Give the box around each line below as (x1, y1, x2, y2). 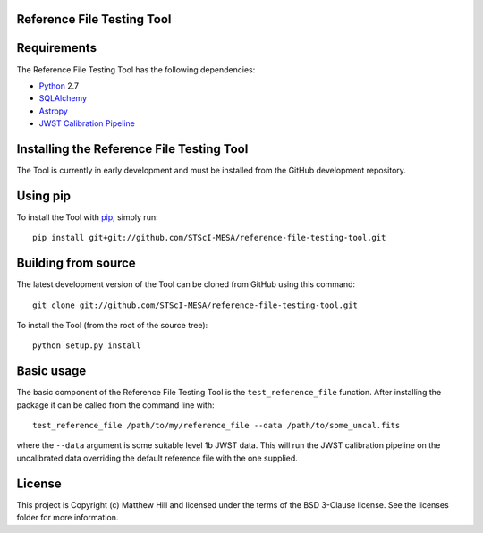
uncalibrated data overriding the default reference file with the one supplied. (16, 453, 299, 463)
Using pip (16, 188, 72, 203)
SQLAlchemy (38, 93, 88, 104)
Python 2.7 (38, 80, 80, 91)
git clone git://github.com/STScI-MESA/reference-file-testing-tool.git (32, 300, 358, 310)
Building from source (16, 256, 136, 271)
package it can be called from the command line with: (16, 399, 215, 410)
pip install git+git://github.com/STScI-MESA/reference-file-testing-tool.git (32, 233, 386, 243)
